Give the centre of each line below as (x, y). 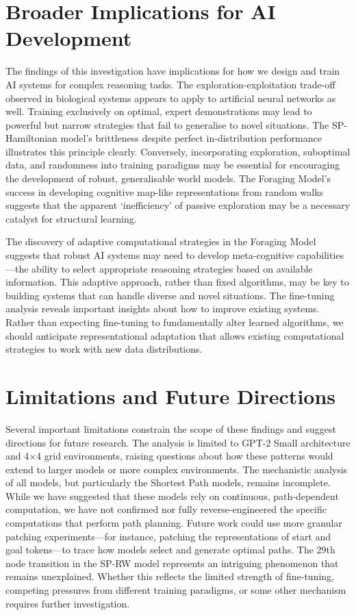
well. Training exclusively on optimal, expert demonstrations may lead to (159, 111)
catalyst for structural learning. (71, 218)
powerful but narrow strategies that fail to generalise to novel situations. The (167, 124)
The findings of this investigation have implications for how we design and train (173, 71)
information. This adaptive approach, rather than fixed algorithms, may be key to (177, 282)
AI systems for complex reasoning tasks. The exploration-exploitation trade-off (170, 84)
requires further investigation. (68, 603)
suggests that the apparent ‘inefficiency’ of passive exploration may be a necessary (178, 205)
